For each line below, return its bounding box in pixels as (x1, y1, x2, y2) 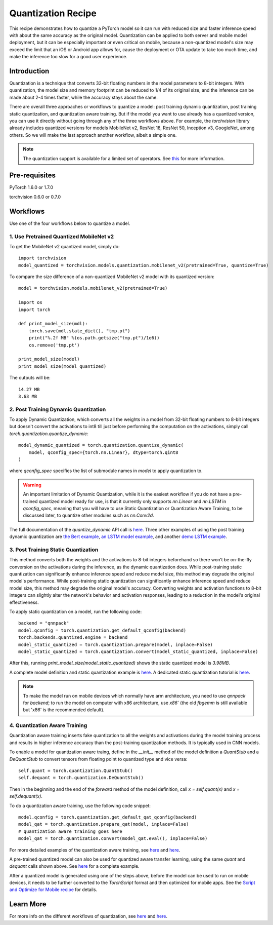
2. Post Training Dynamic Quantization (9, 406, 106, 413)
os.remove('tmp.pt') (28, 342, 80, 348)
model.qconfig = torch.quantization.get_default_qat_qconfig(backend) (18, 814, 197, 820)
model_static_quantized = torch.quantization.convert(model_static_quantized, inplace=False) (18, 648, 258, 654)
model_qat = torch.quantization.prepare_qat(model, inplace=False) (18, 821, 189, 827)
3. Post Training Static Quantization (9, 546, 99, 553)
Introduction (9, 66, 50, 75)
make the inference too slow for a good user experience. (9, 54, 127, 60)
